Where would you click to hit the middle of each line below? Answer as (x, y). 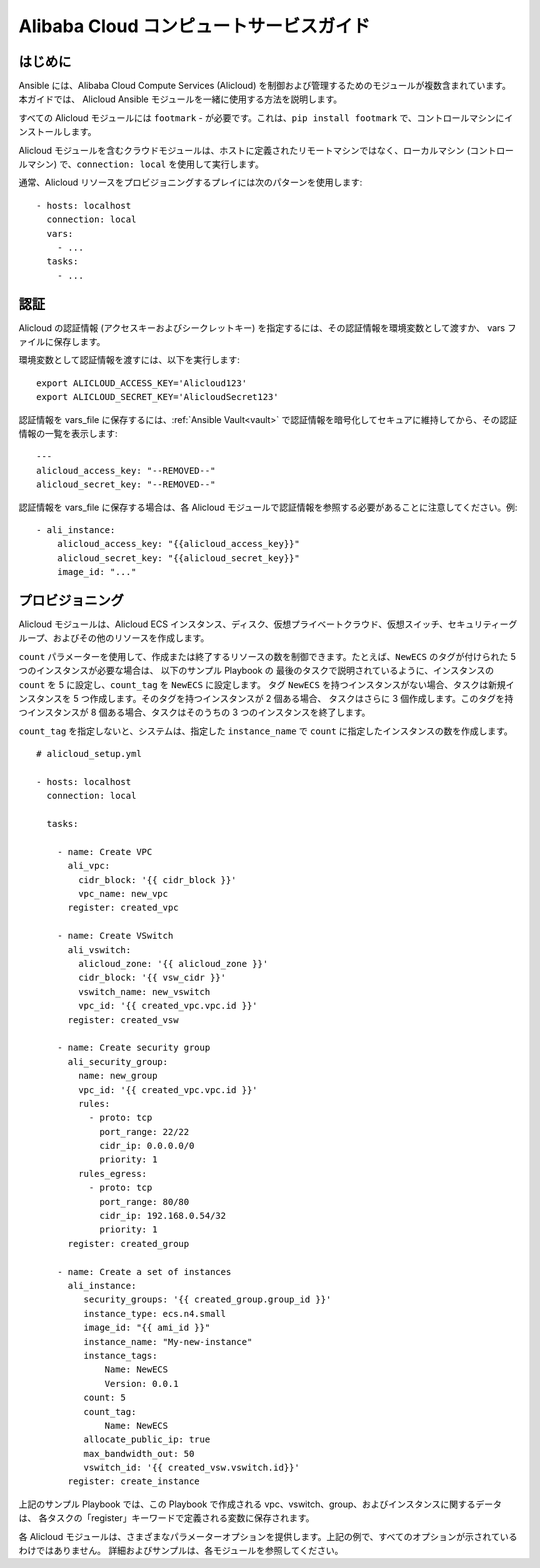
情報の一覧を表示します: (68, 433)
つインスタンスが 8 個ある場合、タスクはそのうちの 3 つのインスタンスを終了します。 (194, 712)
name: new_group (118, 1076)
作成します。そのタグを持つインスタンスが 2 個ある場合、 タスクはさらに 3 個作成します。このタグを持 (301, 698)
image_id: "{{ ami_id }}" (147, 1328)
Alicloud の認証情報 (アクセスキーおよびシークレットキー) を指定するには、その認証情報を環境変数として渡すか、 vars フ (267, 327)
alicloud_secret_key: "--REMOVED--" (126, 484)
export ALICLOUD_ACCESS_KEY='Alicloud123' (142, 383)
